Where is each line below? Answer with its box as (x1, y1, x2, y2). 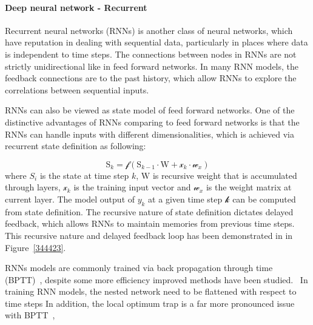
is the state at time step (39, 169, 129, 181)
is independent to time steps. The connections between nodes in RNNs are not (5, 47, 297, 60)
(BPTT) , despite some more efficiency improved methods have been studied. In (5, 273, 308, 286)
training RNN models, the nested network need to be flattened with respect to (5, 285, 297, 298)
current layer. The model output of (5, 192, 135, 205)
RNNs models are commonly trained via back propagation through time (5, 261, 273, 274)
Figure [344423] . (5, 241, 66, 253)
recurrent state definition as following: (5, 139, 146, 152)
